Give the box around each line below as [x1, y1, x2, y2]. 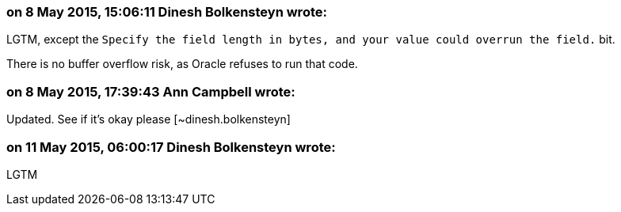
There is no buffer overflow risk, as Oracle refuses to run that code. [6, 57, 358, 71]
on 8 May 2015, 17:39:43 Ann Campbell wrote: [6, 83, 295, 100]
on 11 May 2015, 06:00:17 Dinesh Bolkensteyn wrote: [6, 138, 336, 155]
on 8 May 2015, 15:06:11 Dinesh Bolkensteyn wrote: [6, 4, 327, 20]
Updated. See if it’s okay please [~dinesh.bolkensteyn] [6, 112, 291, 127]
